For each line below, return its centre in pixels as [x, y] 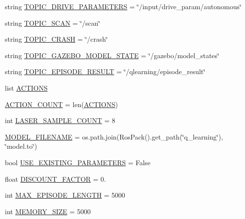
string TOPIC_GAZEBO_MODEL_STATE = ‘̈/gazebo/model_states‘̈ [112, 55]
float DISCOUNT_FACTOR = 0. [56, 179]
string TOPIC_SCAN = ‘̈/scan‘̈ [53, 23]
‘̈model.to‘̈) [21, 146]
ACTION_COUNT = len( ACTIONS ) [61, 104]
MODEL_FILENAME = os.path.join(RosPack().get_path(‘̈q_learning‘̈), [114, 136]
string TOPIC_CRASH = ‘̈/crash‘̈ [57, 39]
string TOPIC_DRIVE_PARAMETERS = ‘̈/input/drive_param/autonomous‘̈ [123, 6]
